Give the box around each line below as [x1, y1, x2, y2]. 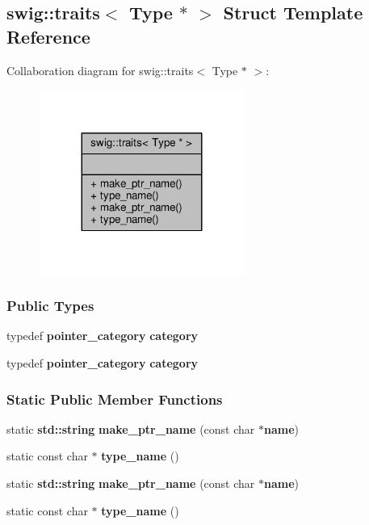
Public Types [6, 296, 94, 316]
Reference [6, 23, 90, 48]
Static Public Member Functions [6, 388, 223, 409]
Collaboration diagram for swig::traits [6, 61, 194, 78]
